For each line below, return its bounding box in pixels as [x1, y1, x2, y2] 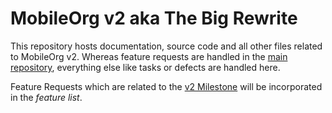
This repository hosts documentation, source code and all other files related [10, 40, 323, 52]
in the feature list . [10, 91, 83, 103]
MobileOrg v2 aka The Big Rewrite [10, 7, 298, 30]
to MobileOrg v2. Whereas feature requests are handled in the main [10, 50, 288, 62]
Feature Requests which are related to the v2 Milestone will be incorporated [10, 80, 323, 92]
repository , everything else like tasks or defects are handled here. [10, 61, 281, 73]
